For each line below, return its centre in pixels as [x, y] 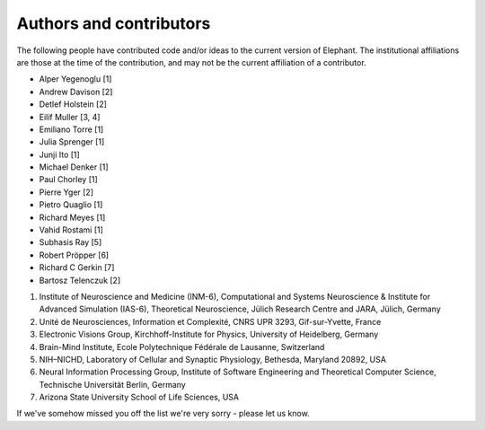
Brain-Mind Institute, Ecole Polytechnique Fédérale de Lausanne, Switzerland [182, 347]
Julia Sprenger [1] [72, 142]
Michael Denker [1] [74, 167]
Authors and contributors [114, 23]
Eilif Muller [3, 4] [70, 117]
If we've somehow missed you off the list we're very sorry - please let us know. [163, 414]
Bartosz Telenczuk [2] [80, 280]
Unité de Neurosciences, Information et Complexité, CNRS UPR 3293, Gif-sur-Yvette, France [210, 321]
